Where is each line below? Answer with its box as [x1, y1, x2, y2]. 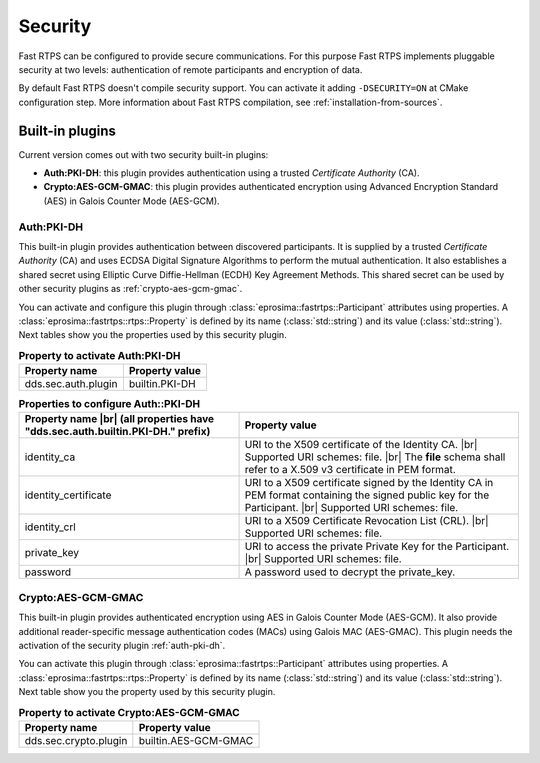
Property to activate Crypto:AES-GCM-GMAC [18, 705, 240, 719]
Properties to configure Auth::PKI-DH [18, 397, 200, 411]
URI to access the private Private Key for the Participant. [244, 540, 510, 554]
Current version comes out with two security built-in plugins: [18, 148, 269, 160]
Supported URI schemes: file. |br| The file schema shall [244, 450, 506, 464]
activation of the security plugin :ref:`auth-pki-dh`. [18, 639, 226, 651]
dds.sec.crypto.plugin [24, 733, 128, 747]
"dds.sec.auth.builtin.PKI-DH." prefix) [24, 425, 211, 439]
